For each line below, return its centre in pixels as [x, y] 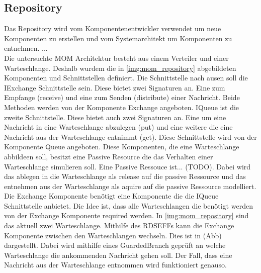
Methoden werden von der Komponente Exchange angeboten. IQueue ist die [122, 107]
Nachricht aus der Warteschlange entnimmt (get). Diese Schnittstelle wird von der [130, 136]
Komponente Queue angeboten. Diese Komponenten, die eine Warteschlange [122, 147]
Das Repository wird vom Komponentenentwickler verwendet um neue [113, 28]
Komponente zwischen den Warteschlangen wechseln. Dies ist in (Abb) [113, 235]
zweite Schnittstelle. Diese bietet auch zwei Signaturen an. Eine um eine [115, 117]
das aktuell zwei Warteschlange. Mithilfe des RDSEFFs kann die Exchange [119, 225]
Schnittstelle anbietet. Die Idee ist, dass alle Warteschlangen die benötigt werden [128, 205]
